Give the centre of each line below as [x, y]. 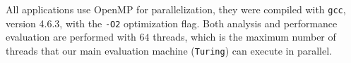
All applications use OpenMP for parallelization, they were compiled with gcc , [176, 9]
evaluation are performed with [71, 37]
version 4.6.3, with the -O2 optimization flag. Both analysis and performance [172, 23]
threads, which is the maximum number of [244, 37]
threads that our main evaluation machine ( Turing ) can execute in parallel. [169, 50]
